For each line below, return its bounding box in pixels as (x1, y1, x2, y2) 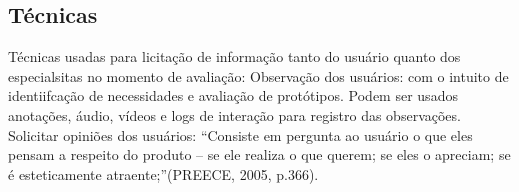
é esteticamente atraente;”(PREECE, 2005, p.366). (8, 163, 319, 184)
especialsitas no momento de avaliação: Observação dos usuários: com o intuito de (8, 65, 509, 86)
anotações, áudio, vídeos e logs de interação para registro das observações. (8, 104, 461, 125)
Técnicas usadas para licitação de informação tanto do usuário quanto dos (8, 46, 461, 67)
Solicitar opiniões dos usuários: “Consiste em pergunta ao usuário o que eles (8, 124, 473, 145)
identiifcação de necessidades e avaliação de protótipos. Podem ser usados (8, 85, 458, 106)
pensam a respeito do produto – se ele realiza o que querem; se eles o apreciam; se (8, 144, 511, 165)
